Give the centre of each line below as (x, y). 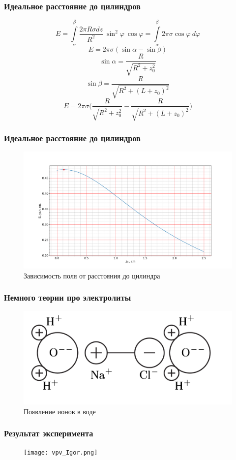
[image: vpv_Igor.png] (61, 452)
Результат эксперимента (49, 433)
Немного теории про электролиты (68, 297)
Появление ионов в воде (60, 411)
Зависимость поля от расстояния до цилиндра (92, 275)
